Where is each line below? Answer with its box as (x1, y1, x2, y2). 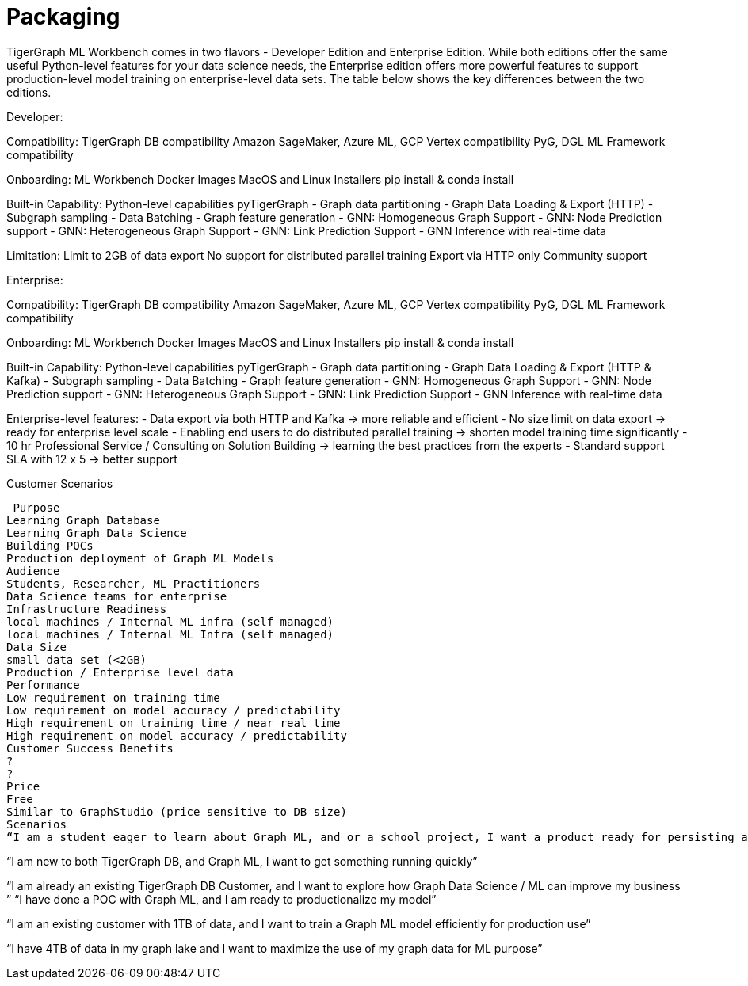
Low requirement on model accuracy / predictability (6, 703, 341, 717)
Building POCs (6, 539, 93, 552)
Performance (6, 678, 80, 691)
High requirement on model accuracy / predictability (6, 729, 347, 742)
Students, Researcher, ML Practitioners (6, 577, 261, 590)
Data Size (6, 640, 67, 653)
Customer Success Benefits (6, 741, 174, 755)
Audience (6, 564, 60, 577)
